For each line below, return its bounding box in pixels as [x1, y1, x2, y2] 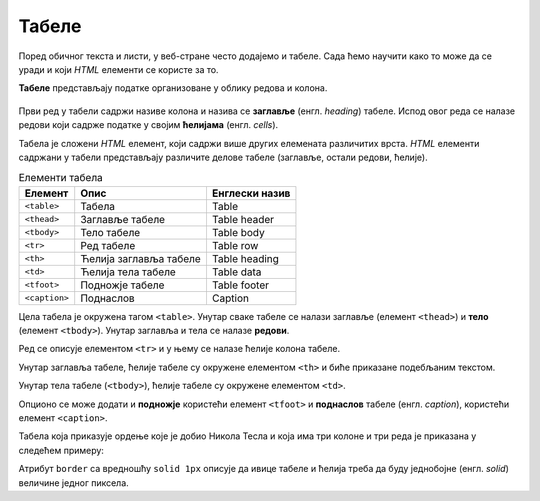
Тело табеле [80, 225, 141, 239]
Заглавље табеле [80, 212, 165, 226]
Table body [211, 225, 265, 239]
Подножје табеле [80, 278, 165, 292]
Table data [211, 265, 262, 279]
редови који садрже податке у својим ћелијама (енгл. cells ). [18, 119, 279, 131]
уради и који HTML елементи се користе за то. [18, 63, 219, 75]
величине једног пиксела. [18, 476, 129, 489]
